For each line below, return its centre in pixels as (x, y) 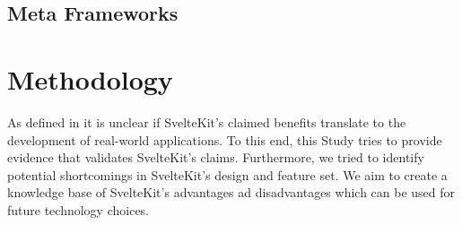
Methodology (90, 78)
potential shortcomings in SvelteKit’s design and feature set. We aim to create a (227, 174)
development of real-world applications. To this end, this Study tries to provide (225, 139)
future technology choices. (78, 209)
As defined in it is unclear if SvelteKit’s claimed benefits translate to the (207, 121)
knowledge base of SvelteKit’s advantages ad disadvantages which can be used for (231, 192)
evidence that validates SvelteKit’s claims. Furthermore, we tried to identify (216, 157)
